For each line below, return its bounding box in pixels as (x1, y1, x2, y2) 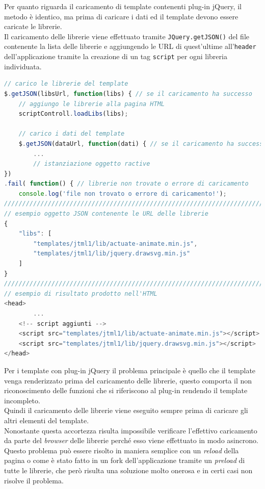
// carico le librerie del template (4, 80, 128, 88)
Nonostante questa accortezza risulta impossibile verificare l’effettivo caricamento (4, 425, 257, 435)
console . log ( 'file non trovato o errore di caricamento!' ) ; (18, 190, 227, 197)
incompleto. (4, 395, 40, 405)
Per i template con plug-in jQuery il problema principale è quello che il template (4, 365, 256, 375)
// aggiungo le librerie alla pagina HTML (18, 100, 165, 108)
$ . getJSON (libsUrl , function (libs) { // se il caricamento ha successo (4, 90, 252, 97)
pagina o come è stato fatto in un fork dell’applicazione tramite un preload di (4, 455, 245, 466)
